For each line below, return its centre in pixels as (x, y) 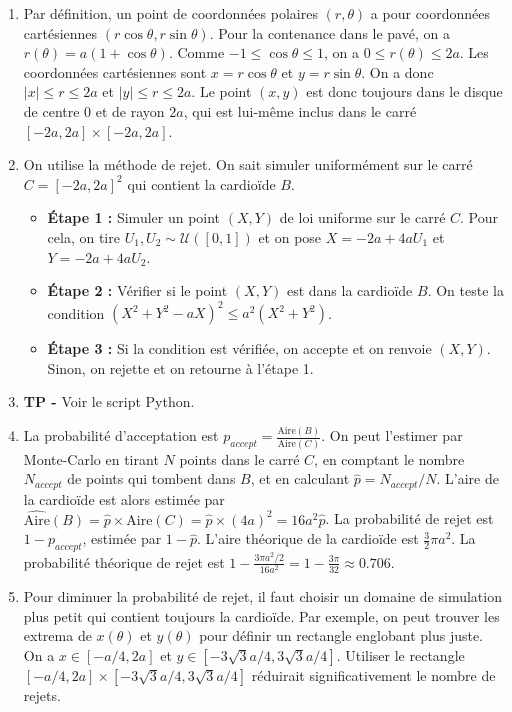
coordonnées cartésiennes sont (115, 71)
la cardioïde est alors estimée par (124, 498)
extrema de (57, 635)
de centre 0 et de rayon (94, 110)
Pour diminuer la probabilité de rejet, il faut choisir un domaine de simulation (262, 596)
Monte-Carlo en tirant (91, 458)
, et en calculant (300, 478)
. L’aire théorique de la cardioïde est (308, 538)
